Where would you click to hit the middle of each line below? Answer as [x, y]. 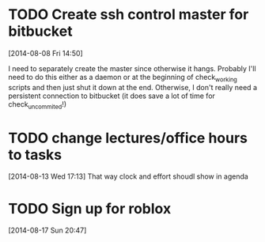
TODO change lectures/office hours [128, 138]
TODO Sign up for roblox [90, 208]
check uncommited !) [38, 105]
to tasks [35, 155]
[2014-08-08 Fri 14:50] [45, 53]
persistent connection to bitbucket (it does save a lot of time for [112, 96]
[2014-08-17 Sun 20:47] [47, 230]
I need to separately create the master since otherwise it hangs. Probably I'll [132, 68]
